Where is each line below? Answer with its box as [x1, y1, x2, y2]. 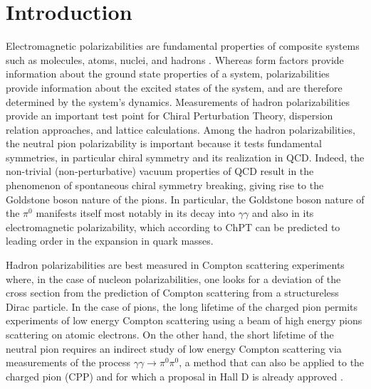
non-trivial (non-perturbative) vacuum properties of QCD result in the [6, 164, 314, 178]
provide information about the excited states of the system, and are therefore [6, 80, 343, 95]
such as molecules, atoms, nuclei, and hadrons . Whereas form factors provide [6, 52, 344, 67]
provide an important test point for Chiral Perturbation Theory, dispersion [6, 108, 333, 123]
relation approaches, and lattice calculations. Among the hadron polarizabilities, [6, 122, 355, 137]
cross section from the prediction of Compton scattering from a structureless [6, 285, 339, 300]
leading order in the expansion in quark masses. [6, 233, 214, 248]
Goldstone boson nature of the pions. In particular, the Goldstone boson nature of [6, 191, 365, 206]
